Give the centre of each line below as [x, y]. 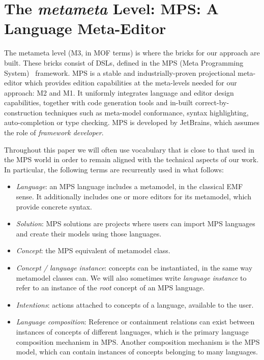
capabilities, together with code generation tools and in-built [99, 102]
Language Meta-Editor [85, 28]
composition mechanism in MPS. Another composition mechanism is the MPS [138, 341]
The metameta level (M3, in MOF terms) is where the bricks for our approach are [132, 53]
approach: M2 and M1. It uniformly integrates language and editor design [119, 92]
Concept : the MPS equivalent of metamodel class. [93, 250]
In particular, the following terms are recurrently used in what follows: [114, 169]
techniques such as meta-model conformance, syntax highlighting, [147, 112]
